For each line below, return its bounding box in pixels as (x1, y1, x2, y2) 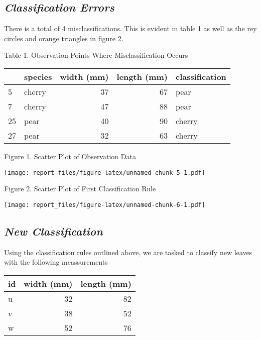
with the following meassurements (4, 257, 108, 267)
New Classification (4, 223, 103, 239)
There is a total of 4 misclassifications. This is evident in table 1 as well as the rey (4, 23, 257, 34)
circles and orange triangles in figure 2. (4, 33, 123, 43)
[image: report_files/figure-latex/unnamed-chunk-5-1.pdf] (4, 169, 205, 176)
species (24, 70, 52, 82)
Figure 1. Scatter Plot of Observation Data (4, 151, 136, 161)
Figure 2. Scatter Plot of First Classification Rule (4, 183, 156, 194)
